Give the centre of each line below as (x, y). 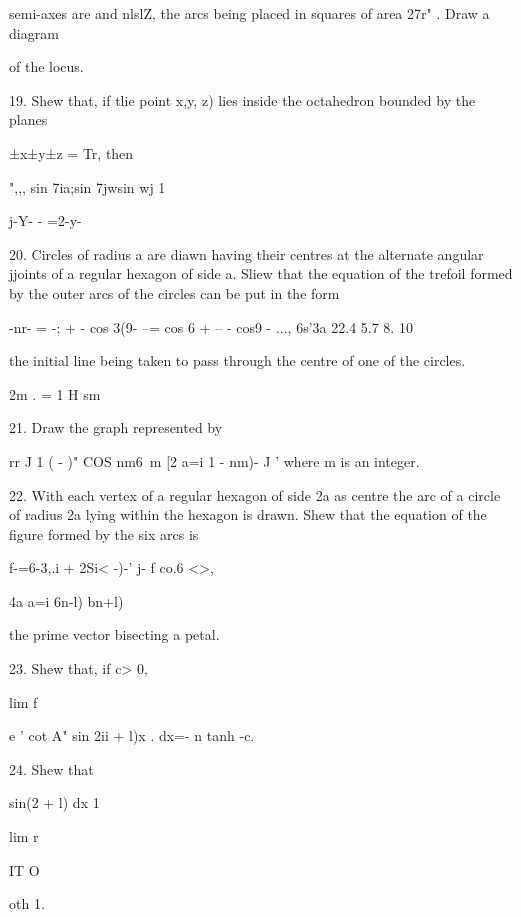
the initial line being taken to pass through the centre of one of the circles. (237, 360)
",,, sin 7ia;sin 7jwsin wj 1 (87, 186)
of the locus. (46, 66)
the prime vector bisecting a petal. (114, 634)
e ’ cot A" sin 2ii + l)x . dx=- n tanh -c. (132, 735)
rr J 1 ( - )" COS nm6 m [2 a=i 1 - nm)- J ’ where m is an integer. (214, 460)
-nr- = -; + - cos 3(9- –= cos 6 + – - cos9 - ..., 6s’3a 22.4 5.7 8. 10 (211, 326)
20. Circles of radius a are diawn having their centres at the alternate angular (246, 253)
